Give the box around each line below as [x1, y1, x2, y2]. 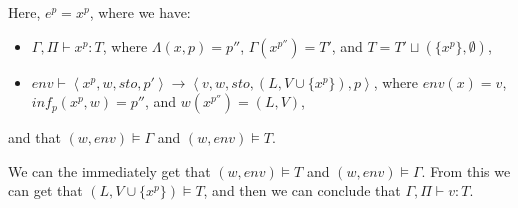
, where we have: [89, 2, 191, 22]
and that [8, 127, 61, 148]
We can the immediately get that [8, 160, 211, 181]
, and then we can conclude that [203, 180, 401, 201]
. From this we [421, 160, 511, 181]
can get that [8, 180, 83, 201]
